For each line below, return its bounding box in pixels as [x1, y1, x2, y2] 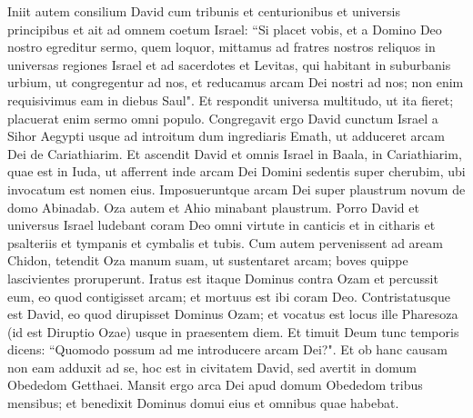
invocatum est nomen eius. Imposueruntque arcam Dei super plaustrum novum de [7, 179, 466, 198]
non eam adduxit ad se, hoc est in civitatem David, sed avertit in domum [7, 357, 418, 376]
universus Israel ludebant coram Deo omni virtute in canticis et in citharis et [7, 215, 436, 234]
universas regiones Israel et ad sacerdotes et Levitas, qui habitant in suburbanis [7, 55, 451, 74]
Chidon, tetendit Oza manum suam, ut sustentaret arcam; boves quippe [7, 251, 408, 270]
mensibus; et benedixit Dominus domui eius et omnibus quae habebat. [7, 393, 399, 413]
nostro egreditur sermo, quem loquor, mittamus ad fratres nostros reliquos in [7, 37, 436, 56]
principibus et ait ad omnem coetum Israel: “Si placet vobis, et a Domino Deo [7, 19, 442, 38]
